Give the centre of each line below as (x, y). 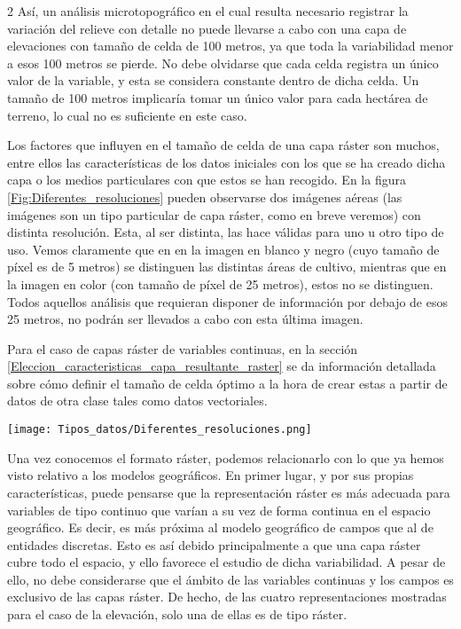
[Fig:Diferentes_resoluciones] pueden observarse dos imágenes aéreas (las (205, 197)
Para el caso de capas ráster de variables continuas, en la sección (183, 348)
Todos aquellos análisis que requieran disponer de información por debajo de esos (227, 301)
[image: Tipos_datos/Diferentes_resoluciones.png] (160, 430)
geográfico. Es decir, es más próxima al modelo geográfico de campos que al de (220, 527)
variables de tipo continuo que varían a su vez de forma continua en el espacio (219, 510)
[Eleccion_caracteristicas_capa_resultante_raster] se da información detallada (222, 366)
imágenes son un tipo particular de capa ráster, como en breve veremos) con (214, 214)
